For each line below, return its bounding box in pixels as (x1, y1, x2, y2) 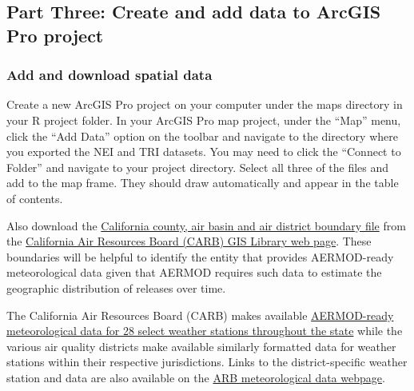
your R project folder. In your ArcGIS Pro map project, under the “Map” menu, (6, 111, 401, 128)
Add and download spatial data (6, 65, 213, 85)
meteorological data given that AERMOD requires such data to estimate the (6, 264, 382, 281)
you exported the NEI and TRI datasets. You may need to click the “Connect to (6, 143, 401, 160)
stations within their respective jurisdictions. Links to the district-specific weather (6, 353, 408, 370)
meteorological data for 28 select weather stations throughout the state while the (6, 322, 403, 339)
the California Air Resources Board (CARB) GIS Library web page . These (6, 233, 372, 249)
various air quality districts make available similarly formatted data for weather (6, 337, 396, 354)
